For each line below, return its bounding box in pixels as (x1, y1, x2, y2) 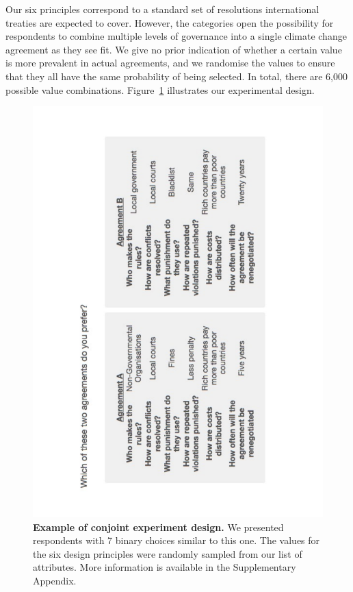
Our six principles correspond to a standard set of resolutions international (5, 2, 319, 16)
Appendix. (33, 573, 77, 588)
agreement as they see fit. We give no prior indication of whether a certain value (5, 42, 342, 56)
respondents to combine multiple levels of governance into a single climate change (5, 29, 347, 43)
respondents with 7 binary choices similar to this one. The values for (33, 533, 320, 547)
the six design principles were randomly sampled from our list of (33, 546, 302, 560)
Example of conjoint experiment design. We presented (33, 519, 284, 534)
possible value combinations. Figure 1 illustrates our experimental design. (5, 82, 315, 97)
